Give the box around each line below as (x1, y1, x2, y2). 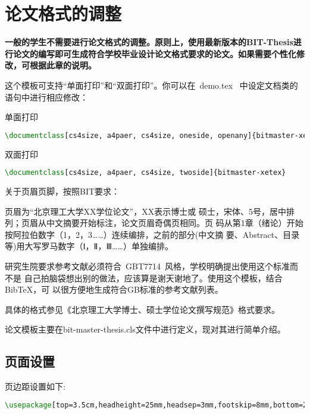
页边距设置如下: (5, 380, 65, 393)
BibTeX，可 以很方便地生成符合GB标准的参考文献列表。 (5, 283, 223, 296)
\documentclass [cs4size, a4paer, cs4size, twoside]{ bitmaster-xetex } (5, 168, 286, 177)
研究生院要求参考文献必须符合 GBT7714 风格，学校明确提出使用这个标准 (5, 260, 290, 272)
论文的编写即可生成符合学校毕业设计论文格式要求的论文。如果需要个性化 (12, 47, 296, 59)
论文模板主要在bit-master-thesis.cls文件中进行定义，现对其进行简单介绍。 (5, 323, 286, 335)
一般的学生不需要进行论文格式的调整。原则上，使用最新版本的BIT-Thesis (5, 36, 293, 48)
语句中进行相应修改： (5, 90, 88, 103)
